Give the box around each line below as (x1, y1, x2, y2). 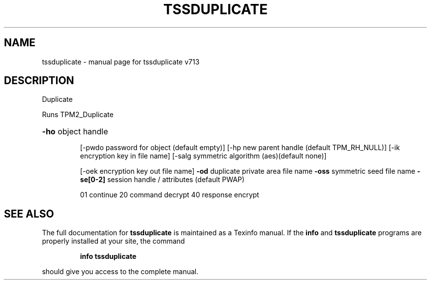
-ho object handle (42, 126, 108, 137)
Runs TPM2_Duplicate (42, 110, 114, 119)
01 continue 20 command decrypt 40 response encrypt (80, 190, 259, 199)
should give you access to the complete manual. (42, 267, 199, 276)
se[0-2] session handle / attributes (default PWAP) (80, 175, 245, 184)
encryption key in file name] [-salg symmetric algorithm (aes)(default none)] (80, 152, 327, 160)
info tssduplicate (80, 252, 136, 261)
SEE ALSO (4, 207, 54, 220)
